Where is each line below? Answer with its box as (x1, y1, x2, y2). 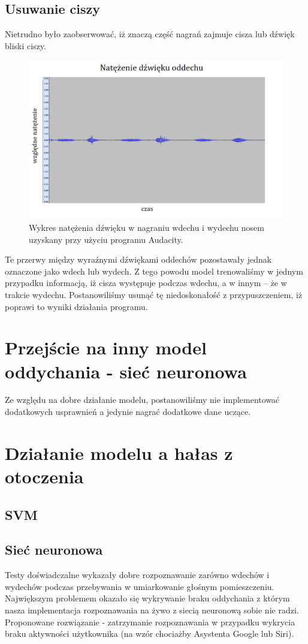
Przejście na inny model (5, 335, 207, 360)
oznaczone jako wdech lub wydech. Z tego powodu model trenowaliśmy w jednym (5, 264, 303, 277)
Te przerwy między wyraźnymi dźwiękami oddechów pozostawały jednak (5, 253, 272, 266)
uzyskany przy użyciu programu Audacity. (29, 233, 183, 245)
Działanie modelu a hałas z (5, 440, 233, 465)
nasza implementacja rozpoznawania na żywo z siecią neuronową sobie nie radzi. (5, 603, 299, 616)
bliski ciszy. (5, 39, 46, 52)
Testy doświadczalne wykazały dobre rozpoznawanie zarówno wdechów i (5, 568, 270, 581)
